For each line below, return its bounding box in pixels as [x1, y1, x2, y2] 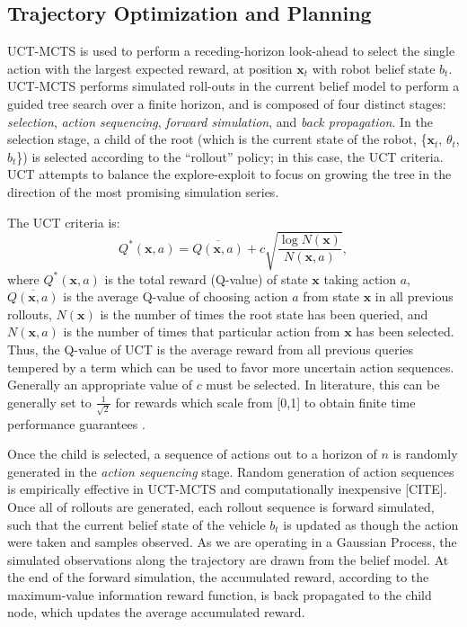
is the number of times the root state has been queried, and [100, 304, 428, 323]
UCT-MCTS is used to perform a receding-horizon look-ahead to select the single [7, 41, 455, 60]
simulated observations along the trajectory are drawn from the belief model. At [7, 550, 449, 569]
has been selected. [356, 322, 454, 341]
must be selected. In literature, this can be [206, 375, 440, 394]
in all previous [374, 287, 454, 306]
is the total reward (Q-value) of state [104, 269, 308, 288]
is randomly [392, 444, 458, 463]
